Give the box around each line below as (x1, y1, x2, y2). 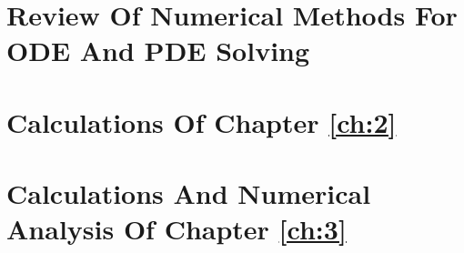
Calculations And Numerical (6, 175, 371, 212)
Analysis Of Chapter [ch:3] (6, 210, 347, 248)
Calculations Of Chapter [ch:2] (6, 103, 397, 140)
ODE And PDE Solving (6, 32, 310, 69)
